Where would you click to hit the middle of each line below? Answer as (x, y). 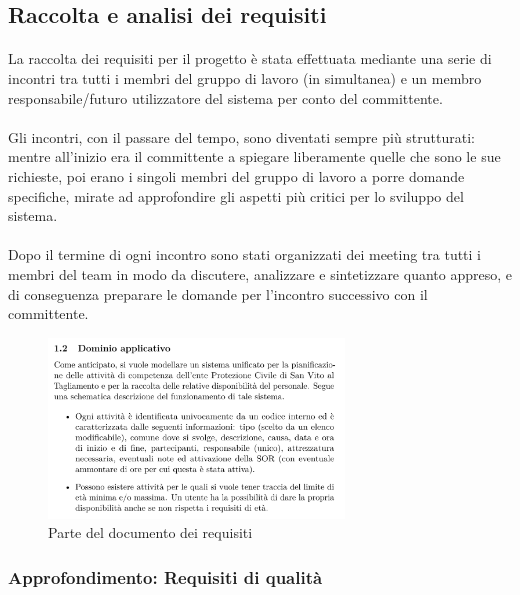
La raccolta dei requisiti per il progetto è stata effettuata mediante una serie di (250, 58)
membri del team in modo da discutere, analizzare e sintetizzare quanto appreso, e (260, 273)
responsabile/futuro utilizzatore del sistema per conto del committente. (225, 97)
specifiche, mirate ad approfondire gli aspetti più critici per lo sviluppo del (236, 195)
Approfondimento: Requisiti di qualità (165, 576)
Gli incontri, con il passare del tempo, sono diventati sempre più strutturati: (241, 136)
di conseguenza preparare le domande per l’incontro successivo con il (218, 293)
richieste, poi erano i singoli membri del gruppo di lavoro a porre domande (236, 175)
